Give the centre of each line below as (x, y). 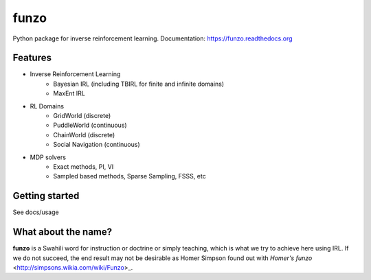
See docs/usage (36, 212)
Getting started (46, 196)
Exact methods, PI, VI (83, 166)
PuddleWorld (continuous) (90, 125)
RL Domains (47, 106)
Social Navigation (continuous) (97, 145)
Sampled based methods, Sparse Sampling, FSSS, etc (130, 176)
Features (32, 58)
